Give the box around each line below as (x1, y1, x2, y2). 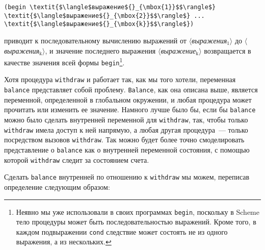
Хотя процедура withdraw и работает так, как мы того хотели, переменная (4, 74, 236, 85)
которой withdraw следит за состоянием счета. (4, 154, 149, 165)
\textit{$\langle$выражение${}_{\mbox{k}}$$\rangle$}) (4, 20, 194, 28)
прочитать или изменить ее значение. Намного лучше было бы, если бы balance (4, 104, 256, 115)
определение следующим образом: (4, 181, 110, 192)
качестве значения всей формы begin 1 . (4, 56, 125, 67)
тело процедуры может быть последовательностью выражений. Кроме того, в (16, 216, 256, 227)
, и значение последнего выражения (45, 45, 156, 56)
